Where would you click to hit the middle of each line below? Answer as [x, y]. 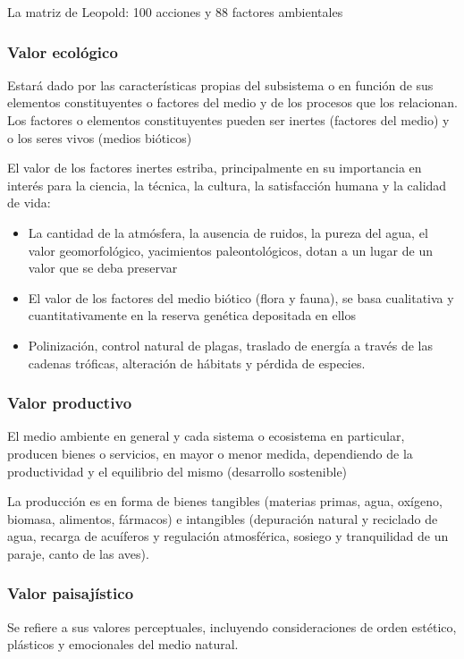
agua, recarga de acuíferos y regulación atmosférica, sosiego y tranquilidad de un [228, 536]
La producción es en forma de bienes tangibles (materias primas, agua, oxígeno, [225, 501]
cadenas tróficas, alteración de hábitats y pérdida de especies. [197, 363]
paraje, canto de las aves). [78, 553]
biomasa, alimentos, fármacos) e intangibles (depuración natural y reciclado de [223, 518]
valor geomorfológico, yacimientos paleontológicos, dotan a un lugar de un [230, 250]
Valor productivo [70, 403]
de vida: [29, 203]
